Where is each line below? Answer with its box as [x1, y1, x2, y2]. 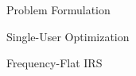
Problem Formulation [6, 2, 111, 17]
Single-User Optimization [6, 28, 130, 44]
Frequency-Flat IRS [6, 55, 103, 71]
